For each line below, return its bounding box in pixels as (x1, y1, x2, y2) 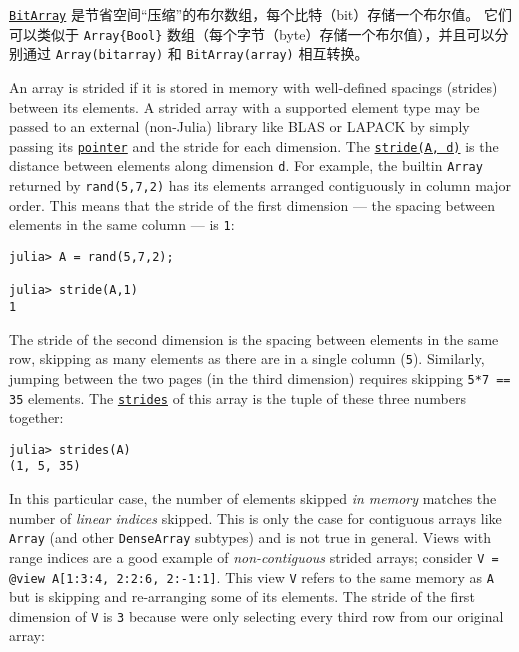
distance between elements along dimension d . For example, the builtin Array (9, 155, 483, 176)
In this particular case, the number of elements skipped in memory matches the (9, 488, 497, 509)
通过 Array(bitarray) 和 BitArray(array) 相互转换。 (22, 43, 369, 64)
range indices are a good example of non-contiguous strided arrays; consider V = (9, 546, 499, 567)
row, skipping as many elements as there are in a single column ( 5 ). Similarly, (9, 348, 485, 369)
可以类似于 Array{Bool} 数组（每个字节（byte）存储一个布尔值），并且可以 (9, 23, 495, 44)
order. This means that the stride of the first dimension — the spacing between (9, 194, 495, 215)
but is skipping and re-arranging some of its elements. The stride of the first (9, 586, 475, 607)
